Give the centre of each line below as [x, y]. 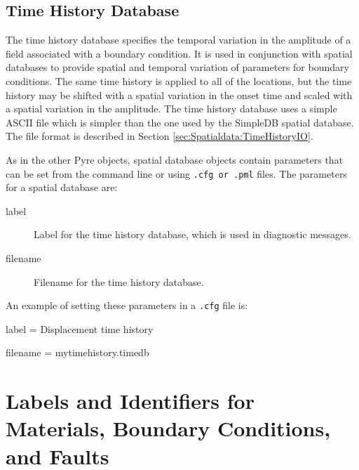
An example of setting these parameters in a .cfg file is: [127, 305]
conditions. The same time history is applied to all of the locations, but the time [179, 80]
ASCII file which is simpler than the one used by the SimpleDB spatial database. [180, 122]
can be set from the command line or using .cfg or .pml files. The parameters [176, 173]
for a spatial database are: [62, 187]
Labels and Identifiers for [130, 401]
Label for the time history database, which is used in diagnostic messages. [192, 234]
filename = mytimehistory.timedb [77, 352]
